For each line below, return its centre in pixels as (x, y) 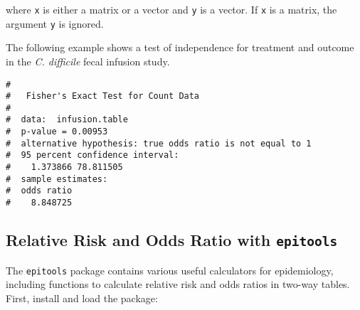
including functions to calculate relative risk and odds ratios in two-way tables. (178, 284)
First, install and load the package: (82, 298)
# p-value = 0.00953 (57, 132)
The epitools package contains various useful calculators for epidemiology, (170, 270)
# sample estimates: (57, 179)
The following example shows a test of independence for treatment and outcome (180, 47)
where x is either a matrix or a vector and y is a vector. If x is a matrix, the (171, 9)
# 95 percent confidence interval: (92, 155)
